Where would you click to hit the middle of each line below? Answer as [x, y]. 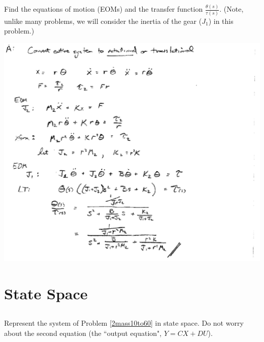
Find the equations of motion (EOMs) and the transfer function [104, 9]
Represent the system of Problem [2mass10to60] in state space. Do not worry [124, 323]
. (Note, [232, 9]
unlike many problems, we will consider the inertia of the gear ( [103, 21]
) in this [221, 21]
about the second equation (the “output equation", [83, 333]
